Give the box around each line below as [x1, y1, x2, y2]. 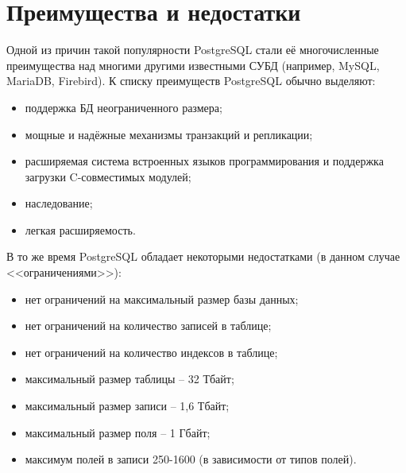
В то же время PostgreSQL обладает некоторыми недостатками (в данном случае [6, 248, 400, 265]
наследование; [25, 195, 93, 211]
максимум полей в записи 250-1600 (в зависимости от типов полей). [25, 451, 357, 467]
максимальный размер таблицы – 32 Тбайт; [25, 370, 234, 387]
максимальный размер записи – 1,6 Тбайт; [25, 397, 230, 414]
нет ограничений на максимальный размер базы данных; [25, 290, 299, 307]
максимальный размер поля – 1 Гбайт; [25, 424, 211, 440]
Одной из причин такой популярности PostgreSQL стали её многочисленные [6, 41, 379, 58]
